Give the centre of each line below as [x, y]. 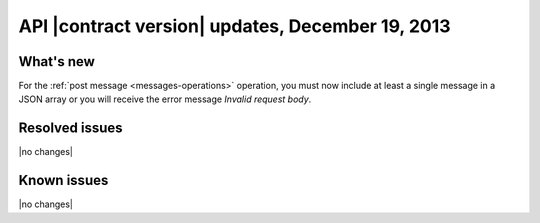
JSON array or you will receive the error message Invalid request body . [165, 99]
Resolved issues [71, 128]
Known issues [63, 180]
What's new [56, 61]
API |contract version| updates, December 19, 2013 [234, 26]
